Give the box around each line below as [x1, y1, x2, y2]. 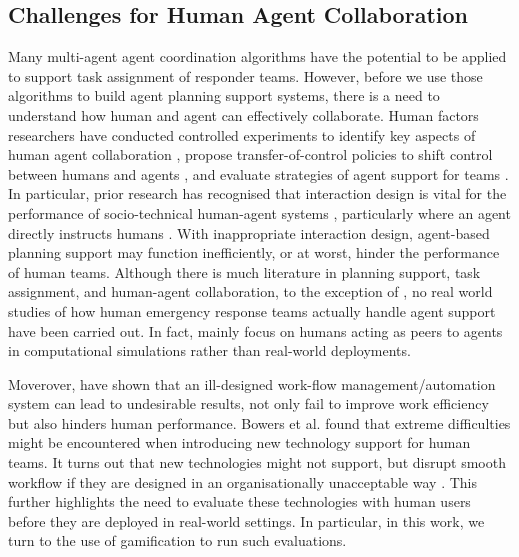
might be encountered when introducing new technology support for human [8, 432, 471, 453]
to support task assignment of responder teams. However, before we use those [8, 65, 483, 86]
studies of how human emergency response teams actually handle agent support [8, 300, 496, 321]
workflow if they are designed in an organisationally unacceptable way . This [8, 471, 477, 492]
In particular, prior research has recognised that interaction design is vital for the [8, 183, 507, 204]
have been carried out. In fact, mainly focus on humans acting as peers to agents [8, 320, 503, 341]
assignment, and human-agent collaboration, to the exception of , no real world [8, 281, 493, 302]
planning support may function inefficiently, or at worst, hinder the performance [8, 242, 500, 263]
